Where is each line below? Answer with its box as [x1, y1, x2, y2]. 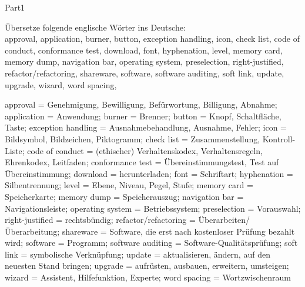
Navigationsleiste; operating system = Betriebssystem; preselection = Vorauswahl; [5, 202, 301, 214]
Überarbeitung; [5, 225, 60, 237]
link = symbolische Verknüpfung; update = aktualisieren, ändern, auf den [5, 248, 270, 260]
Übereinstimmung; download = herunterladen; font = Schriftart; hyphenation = [5, 167, 293, 179]
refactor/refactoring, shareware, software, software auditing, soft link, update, [5, 66, 284, 79]
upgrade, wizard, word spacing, [5, 78, 117, 91]
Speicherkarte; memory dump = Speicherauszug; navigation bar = [5, 190, 244, 202]
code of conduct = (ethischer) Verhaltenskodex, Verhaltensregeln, [27, 144, 263, 156]
